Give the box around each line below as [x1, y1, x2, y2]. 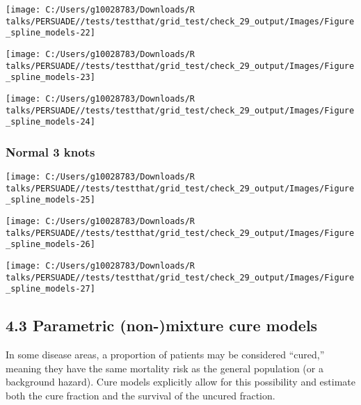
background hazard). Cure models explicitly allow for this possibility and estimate [6, 374, 356, 389]
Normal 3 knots [6, 143, 95, 160]
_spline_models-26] [6, 239, 95, 250]
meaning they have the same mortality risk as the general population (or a [6, 360, 323, 375]
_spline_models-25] [6, 195, 95, 205]
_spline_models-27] [6, 284, 95, 294]
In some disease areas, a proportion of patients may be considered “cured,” [6, 347, 325, 362]
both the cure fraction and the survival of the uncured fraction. [6, 388, 275, 403]
